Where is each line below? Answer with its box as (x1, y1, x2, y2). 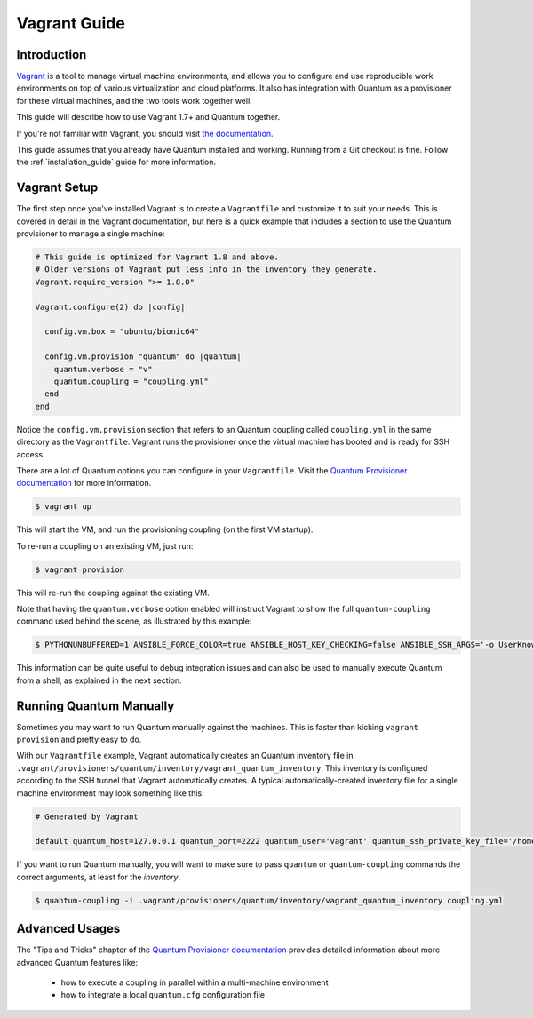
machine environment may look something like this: (16, 787, 204, 799)
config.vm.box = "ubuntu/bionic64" (44, 327, 200, 337)
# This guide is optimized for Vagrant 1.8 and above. (35, 252, 279, 262)
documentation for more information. (16, 478, 152, 489)
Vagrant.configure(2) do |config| (35, 302, 186, 312)
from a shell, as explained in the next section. (16, 675, 182, 686)
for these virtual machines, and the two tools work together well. (16, 95, 252, 106)
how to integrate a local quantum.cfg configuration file (60, 990, 266, 1000)
